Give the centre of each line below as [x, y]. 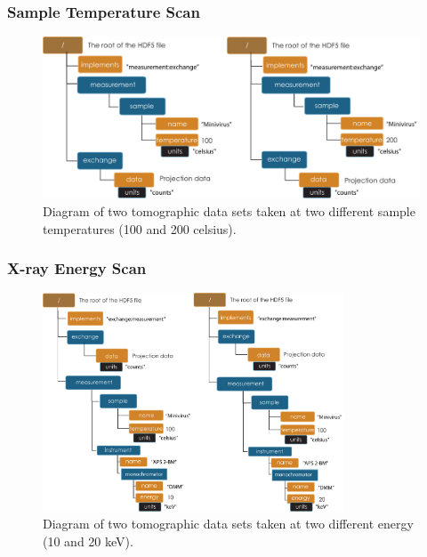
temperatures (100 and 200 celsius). [140, 228]
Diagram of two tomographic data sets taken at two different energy [228, 524]
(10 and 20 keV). [88, 541]
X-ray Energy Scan [77, 268]
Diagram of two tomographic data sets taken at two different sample [229, 211]
